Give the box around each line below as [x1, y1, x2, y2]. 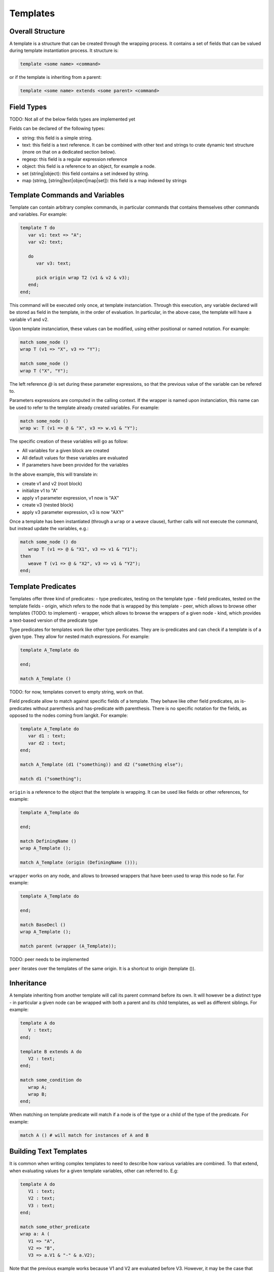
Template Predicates [9, 583, 76, 591]
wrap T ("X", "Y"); [20, 368, 68, 373]
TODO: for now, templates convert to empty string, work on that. [9, 688, 144, 695]
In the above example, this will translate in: [9, 471, 98, 477]
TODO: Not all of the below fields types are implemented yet [9, 116, 135, 122]
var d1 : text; [28, 733, 66, 739]
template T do [20, 225, 55, 231]
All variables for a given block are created [22, 448, 109, 454]
